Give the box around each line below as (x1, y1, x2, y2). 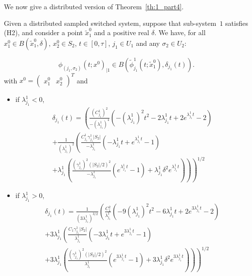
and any (136, 38, 160, 48)
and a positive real (94, 27, 149, 38)
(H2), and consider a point (4, 27, 83, 38)
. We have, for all (154, 27, 206, 38)
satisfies (225, 18, 248, 28)
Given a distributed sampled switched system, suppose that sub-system (4, 18, 216, 28)
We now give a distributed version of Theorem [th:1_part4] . (4, 1, 184, 11)
